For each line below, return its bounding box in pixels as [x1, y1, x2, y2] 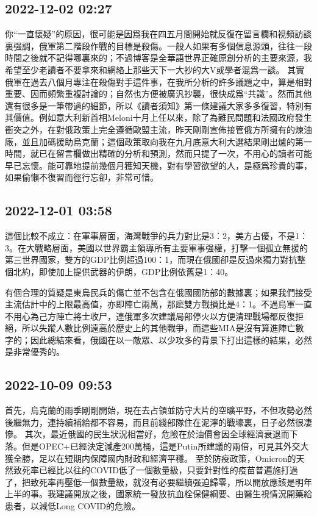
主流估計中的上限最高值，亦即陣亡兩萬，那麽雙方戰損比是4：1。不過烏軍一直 [5, 298, 312, 310]
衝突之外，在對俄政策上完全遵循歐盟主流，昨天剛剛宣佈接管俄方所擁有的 [5, 123, 295, 135]
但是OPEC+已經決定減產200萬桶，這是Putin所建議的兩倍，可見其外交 [21, 440, 301, 453]
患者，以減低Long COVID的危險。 [5, 500, 141, 512]
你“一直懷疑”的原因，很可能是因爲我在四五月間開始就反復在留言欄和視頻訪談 [5, 27, 312, 40]
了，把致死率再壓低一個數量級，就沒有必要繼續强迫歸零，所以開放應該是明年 [5, 475, 312, 488]
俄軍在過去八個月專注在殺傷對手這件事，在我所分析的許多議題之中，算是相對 [5, 75, 312, 88]
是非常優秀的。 [5, 345, 65, 358]
